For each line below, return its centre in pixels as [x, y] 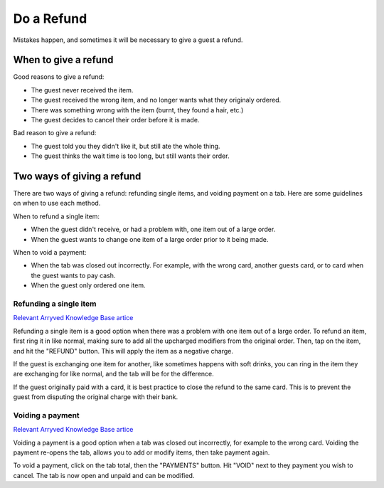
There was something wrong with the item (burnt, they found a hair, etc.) [137, 110]
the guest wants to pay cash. [73, 275]
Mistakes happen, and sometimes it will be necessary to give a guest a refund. [128, 40]
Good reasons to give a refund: [59, 77]
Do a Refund [50, 18]
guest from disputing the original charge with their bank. [95, 397]
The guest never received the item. [82, 90]
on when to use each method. [57, 203]
